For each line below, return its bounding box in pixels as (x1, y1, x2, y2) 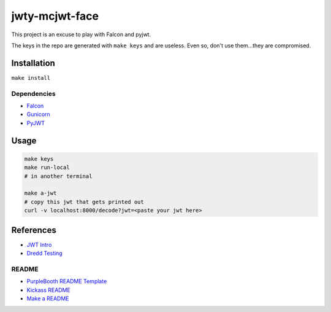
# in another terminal (24, 173, 93, 179)
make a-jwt (24, 190, 57, 197)
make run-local (24, 164, 70, 171)
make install (11, 74, 51, 81)
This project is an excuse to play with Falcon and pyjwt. (11, 31, 151, 38)
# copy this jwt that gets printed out (24, 198, 144, 205)
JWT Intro (26, 241, 52, 248)
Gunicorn (26, 111, 50, 118)
